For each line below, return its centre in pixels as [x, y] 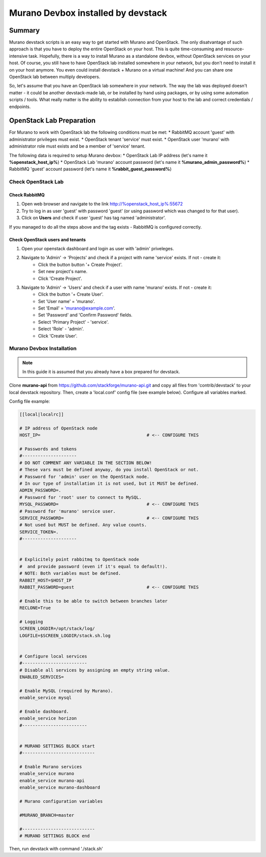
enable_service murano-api [52, 780]
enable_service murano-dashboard [60, 788]
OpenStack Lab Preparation [52, 121]
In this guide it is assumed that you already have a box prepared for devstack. [101, 371]
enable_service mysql [46, 698]
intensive [18, 56]
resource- [234, 49]
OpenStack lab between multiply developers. [55, 77]
